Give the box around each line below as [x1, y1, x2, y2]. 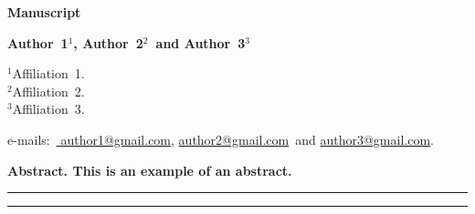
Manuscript [7, 3, 81, 21]
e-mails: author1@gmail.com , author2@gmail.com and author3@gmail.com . [7, 129, 434, 148]
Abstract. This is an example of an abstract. [7, 160, 292, 179]
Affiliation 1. [12, 64, 85, 83]
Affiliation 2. [12, 81, 85, 100]
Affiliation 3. [12, 99, 85, 118]
